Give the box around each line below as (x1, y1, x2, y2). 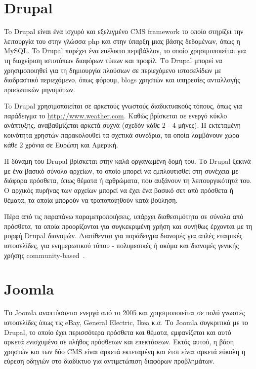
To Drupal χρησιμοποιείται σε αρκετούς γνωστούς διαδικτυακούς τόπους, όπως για (4, 101, 242, 111)
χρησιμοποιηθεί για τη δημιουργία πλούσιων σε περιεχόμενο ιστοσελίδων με (4, 65, 221, 75)
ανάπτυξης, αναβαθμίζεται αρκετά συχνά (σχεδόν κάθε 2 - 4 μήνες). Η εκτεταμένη (4, 120, 241, 130)
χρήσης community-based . (4, 250, 85, 260)
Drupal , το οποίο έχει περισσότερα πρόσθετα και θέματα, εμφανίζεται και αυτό (4, 327, 231, 337)
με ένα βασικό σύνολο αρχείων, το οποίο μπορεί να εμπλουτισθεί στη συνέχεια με (4, 165, 239, 176)
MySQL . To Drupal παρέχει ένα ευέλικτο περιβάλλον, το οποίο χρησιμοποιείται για (4, 45, 246, 56)
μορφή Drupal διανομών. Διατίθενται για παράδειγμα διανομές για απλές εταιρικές (4, 230, 243, 241)
